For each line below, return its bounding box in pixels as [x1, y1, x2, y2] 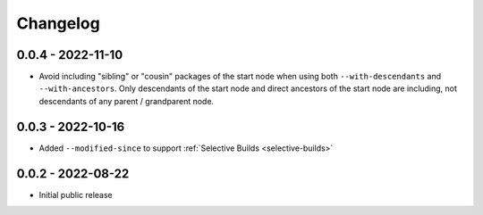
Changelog [16, 13, 100, 33]
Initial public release [38, 189, 114, 200]
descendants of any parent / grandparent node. [38, 95, 215, 106]
